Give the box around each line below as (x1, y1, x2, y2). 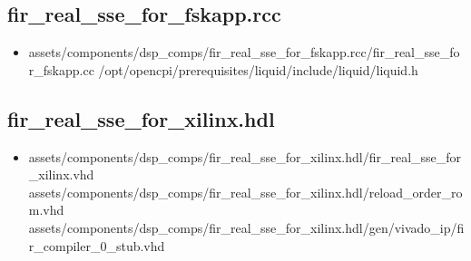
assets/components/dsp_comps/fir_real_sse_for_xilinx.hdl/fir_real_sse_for (28, 147, 462, 166)
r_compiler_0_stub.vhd (28, 236, 165, 255)
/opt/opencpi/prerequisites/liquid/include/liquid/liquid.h (98, 60, 418, 79)
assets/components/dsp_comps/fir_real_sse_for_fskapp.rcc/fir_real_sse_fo (28, 43, 460, 62)
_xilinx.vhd (28, 165, 94, 184)
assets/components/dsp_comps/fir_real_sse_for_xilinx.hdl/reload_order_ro (28, 182, 463, 201)
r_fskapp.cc (28, 60, 94, 79)
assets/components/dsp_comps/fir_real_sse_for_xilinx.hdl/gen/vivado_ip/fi (28, 217, 465, 237)
